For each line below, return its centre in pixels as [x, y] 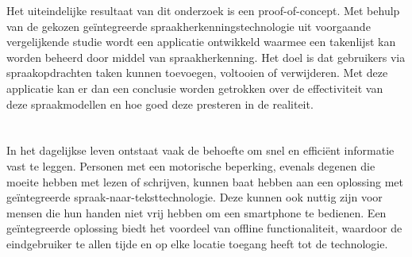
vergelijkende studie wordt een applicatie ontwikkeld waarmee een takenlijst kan [201, 42]
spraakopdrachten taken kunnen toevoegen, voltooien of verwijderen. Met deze [197, 73]
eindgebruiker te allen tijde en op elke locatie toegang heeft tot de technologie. [197, 243]
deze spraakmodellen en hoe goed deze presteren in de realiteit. [160, 104]
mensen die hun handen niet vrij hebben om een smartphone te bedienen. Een [196, 212]
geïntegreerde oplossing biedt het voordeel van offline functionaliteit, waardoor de [204, 228]
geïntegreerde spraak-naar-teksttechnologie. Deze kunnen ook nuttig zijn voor [194, 197]
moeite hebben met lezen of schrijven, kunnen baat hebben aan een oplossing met [205, 181]
